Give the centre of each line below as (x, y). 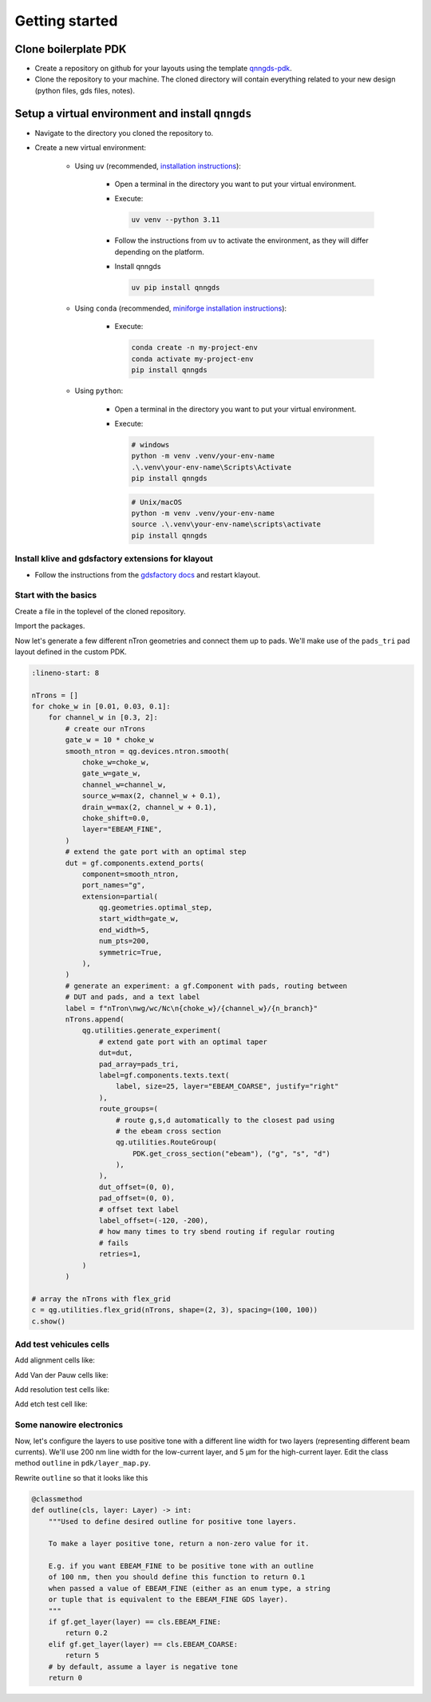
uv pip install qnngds (176, 288)
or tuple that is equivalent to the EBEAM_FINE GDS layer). (168, 1600)
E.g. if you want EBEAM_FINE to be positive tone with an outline (181, 1566)
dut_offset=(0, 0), (137, 1187)
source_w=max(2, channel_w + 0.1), (151, 796)
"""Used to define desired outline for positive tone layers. (172, 1521)
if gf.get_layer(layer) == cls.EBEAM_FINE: (134, 1622)
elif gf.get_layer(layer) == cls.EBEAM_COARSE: (143, 1644)
